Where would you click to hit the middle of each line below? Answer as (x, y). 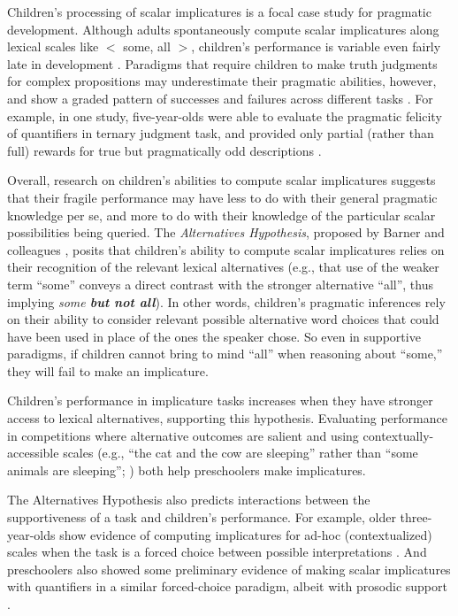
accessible (33, 453)
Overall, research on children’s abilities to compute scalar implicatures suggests (221, 180)
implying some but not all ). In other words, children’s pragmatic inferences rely (226, 301)
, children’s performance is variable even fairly (316, 46)
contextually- (398, 435)
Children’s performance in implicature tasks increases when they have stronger (220, 400)
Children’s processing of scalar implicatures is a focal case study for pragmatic (219, 12)
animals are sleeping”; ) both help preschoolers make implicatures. (187, 470)
